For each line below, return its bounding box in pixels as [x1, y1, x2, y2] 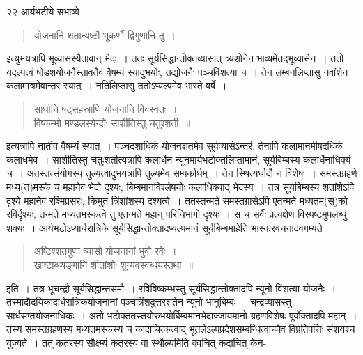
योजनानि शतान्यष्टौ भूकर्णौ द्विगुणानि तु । [33, 27, 176, 42]
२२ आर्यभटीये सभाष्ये [6, 4, 79, 18]
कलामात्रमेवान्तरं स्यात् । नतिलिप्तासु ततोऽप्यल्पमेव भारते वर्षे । [6, 78, 227, 93]
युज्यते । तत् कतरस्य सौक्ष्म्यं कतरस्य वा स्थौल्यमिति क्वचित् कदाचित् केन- [6, 335, 267, 349]
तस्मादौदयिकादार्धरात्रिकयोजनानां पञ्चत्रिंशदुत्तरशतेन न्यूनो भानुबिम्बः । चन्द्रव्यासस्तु [6, 294, 291, 309]
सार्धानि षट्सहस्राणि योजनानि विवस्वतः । [33, 101, 178, 116]
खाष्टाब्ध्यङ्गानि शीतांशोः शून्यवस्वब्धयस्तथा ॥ [33, 257, 193, 271]
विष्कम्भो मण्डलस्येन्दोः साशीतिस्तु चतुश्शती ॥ [33, 115, 190, 129]
